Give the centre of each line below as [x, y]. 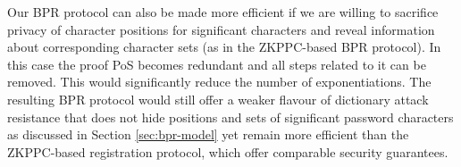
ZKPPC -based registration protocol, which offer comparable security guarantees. [228, 151]
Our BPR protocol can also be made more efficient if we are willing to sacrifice [223, 12]
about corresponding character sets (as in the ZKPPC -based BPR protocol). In [224, 47]
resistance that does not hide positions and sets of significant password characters [230, 117]
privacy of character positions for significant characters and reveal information [221, 29]
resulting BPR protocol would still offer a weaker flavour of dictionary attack [218, 99]
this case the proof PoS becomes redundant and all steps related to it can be [217, 64]
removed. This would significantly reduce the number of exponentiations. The [219, 82]
